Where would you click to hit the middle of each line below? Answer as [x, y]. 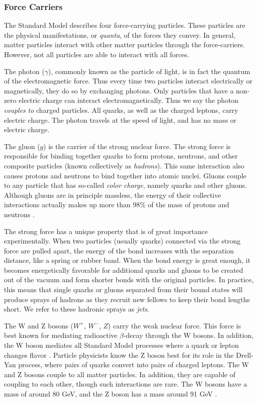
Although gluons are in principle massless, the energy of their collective [113, 195]
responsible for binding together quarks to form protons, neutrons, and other [121, 156]
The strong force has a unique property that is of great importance [106, 231]
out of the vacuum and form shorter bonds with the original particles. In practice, [129, 280]
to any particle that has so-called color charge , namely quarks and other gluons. [126, 185]
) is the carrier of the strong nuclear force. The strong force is [137, 146]
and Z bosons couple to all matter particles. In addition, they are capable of [120, 374]
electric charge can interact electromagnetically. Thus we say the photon [128, 100]
